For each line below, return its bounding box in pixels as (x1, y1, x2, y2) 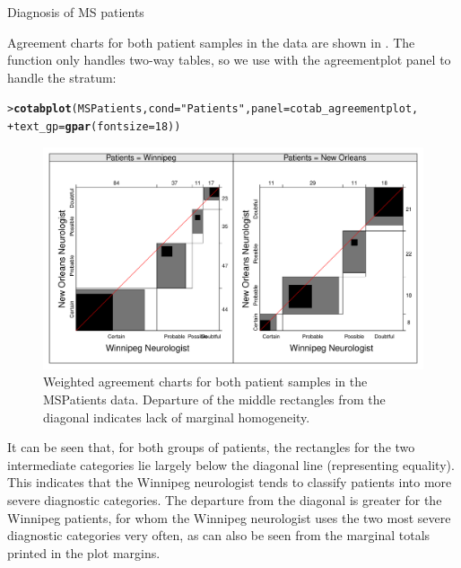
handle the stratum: (7, 67, 117, 86)
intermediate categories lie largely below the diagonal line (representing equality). (7, 455, 455, 474)
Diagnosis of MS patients (7, 3, 144, 21)
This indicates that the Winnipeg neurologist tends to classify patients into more (7, 473, 452, 492)
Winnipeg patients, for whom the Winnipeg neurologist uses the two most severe (7, 508, 451, 527)
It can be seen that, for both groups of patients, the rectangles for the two (7, 438, 415, 457)
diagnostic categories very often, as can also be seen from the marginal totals (7, 526, 431, 545)
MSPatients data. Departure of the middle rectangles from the (43, 390, 386, 409)
